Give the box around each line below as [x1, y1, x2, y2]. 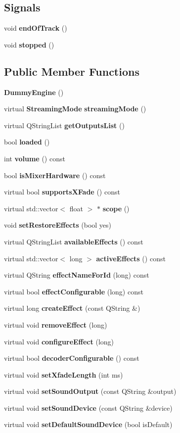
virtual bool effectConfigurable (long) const [4, 286, 143, 296]
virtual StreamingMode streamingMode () [4, 103, 146, 114]
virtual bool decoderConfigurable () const [4, 353, 139, 363]
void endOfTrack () [4, 23, 67, 33]
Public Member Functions [4, 63, 139, 79]
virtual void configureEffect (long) [4, 336, 114, 346]
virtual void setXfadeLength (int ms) [4, 369, 123, 380]
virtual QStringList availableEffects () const [4, 236, 143, 246]
